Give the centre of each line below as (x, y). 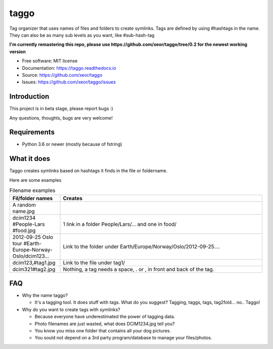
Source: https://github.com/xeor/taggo (62, 75)
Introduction (29, 97)
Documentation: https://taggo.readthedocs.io (69, 68)
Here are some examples (35, 180)
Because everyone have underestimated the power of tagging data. (105, 317)
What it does (30, 159)
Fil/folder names (33, 198)
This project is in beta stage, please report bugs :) (61, 109)
